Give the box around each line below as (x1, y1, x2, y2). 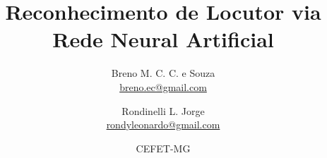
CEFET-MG (136, 140, 191, 155)
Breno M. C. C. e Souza (111, 66, 215, 80)
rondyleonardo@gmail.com (106, 117, 220, 132)
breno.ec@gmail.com (119, 79, 207, 94)
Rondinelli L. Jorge (121, 103, 205, 118)
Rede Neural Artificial (52, 25, 274, 54)
